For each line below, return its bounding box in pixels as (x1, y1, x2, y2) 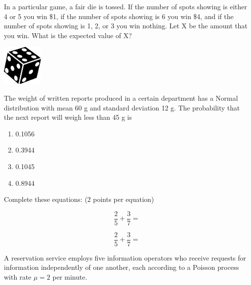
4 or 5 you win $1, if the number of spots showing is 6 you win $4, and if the (4, 11, 234, 21)
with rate (4, 272, 32, 282)
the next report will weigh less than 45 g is (4, 112, 132, 122)
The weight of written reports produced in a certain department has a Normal (4, 92, 238, 103)
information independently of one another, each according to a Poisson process (4, 262, 239, 272)
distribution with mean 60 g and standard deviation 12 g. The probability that (4, 102, 240, 112)
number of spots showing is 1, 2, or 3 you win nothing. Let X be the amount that (4, 21, 248, 31)
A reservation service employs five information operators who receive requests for (4, 252, 246, 263)
